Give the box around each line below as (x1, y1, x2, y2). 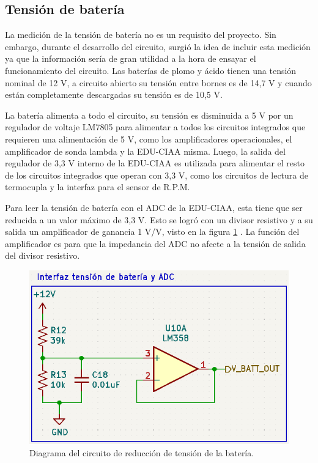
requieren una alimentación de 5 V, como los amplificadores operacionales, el (5, 132, 292, 145)
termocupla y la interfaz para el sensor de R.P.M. (5, 180, 190, 193)
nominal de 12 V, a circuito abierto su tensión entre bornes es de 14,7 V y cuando (5, 76, 312, 89)
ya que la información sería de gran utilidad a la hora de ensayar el (5, 52, 256, 65)
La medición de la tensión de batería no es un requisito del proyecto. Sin (5, 28, 276, 41)
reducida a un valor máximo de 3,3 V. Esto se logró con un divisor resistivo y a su (5, 213, 313, 226)
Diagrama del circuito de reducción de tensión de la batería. (29, 446, 254, 459)
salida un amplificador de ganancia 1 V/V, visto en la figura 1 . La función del (5, 225, 300, 238)
